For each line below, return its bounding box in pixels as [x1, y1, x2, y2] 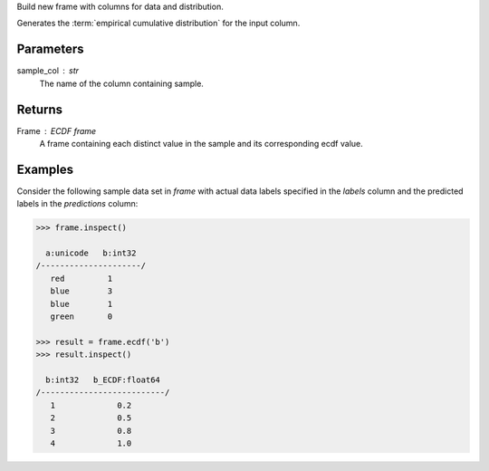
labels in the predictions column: [16, 198, 139, 209]
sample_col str [16, 65, 80, 76]
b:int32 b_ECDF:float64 [45, 374, 160, 385]
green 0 [50, 312, 113, 322]
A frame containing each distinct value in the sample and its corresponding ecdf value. [39, 138, 363, 149]
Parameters [16, 42, 84, 57]
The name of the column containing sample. [39, 78, 204, 89]
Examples [16, 161, 74, 177]
